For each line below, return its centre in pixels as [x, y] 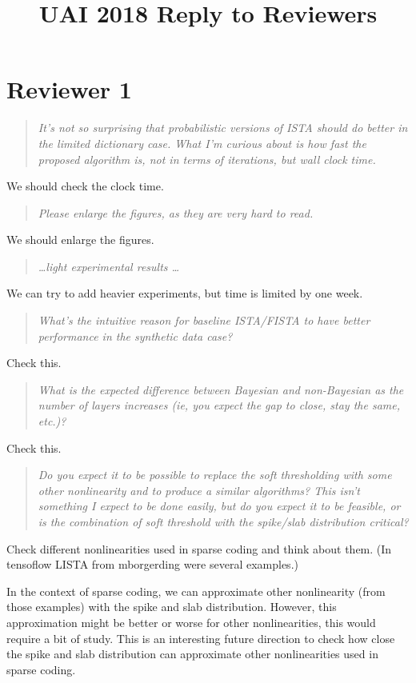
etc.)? [52, 421]
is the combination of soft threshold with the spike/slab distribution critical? [223, 521]
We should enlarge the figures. [80, 240]
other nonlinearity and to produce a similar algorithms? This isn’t [199, 490]
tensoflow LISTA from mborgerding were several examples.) [152, 564]
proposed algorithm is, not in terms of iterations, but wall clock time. [207, 159]
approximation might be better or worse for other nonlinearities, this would [191, 622]
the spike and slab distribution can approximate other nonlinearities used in [192, 654]
